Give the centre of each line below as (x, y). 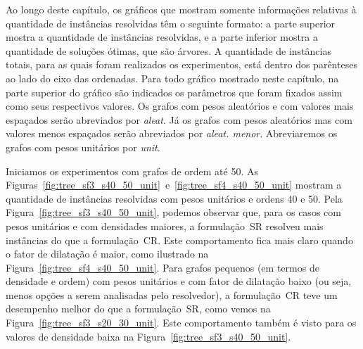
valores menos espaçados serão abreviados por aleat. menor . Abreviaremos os (172, 133)
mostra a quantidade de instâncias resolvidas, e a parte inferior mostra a (162, 37)
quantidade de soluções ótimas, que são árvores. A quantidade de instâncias (168, 50)
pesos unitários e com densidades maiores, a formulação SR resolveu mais (165, 226)
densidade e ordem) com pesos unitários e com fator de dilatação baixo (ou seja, (179, 281)
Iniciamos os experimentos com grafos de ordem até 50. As (132, 171)
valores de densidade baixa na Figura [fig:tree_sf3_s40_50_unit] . (148, 336)
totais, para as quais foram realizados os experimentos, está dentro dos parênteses (181, 64)
